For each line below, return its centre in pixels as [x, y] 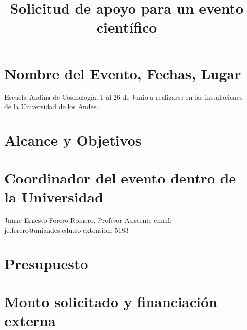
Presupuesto [46, 263]
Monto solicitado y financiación [111, 302]
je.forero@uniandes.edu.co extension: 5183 [66, 229]
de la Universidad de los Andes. [51, 106]
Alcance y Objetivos [73, 139]
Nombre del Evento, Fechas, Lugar [123, 73]
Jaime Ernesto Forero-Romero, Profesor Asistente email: [88, 220]
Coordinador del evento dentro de [120, 178]
